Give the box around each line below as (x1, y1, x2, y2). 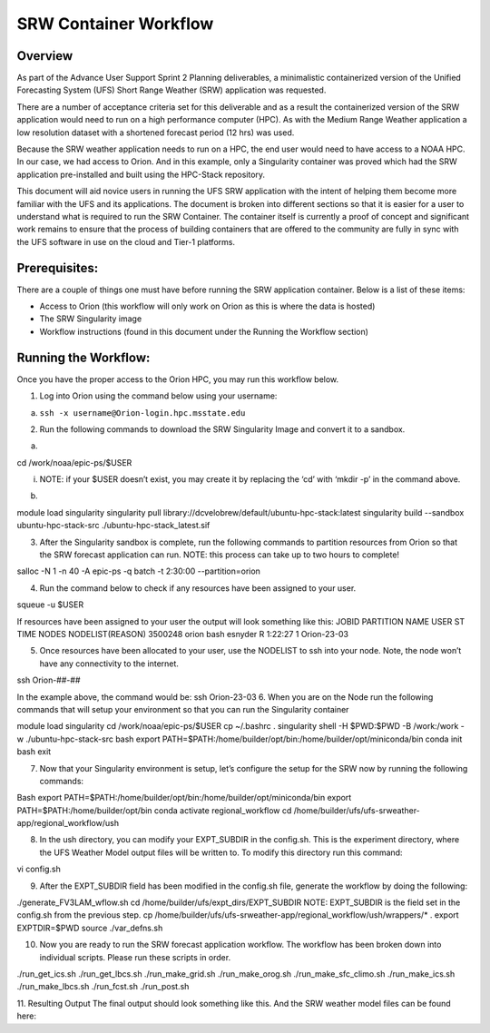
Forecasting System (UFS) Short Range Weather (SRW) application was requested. (16, 84, 327, 95)
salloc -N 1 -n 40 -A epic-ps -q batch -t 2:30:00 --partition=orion (16, 566, 260, 576)
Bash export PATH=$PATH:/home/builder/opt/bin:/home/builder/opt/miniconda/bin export (16, 792, 352, 803)
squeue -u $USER (16, 599, 84, 610)
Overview (16, 48, 73, 64)
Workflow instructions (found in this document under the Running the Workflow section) (39, 326, 369, 337)
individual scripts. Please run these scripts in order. (39, 951, 231, 962)
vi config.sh (16, 863, 61, 875)
